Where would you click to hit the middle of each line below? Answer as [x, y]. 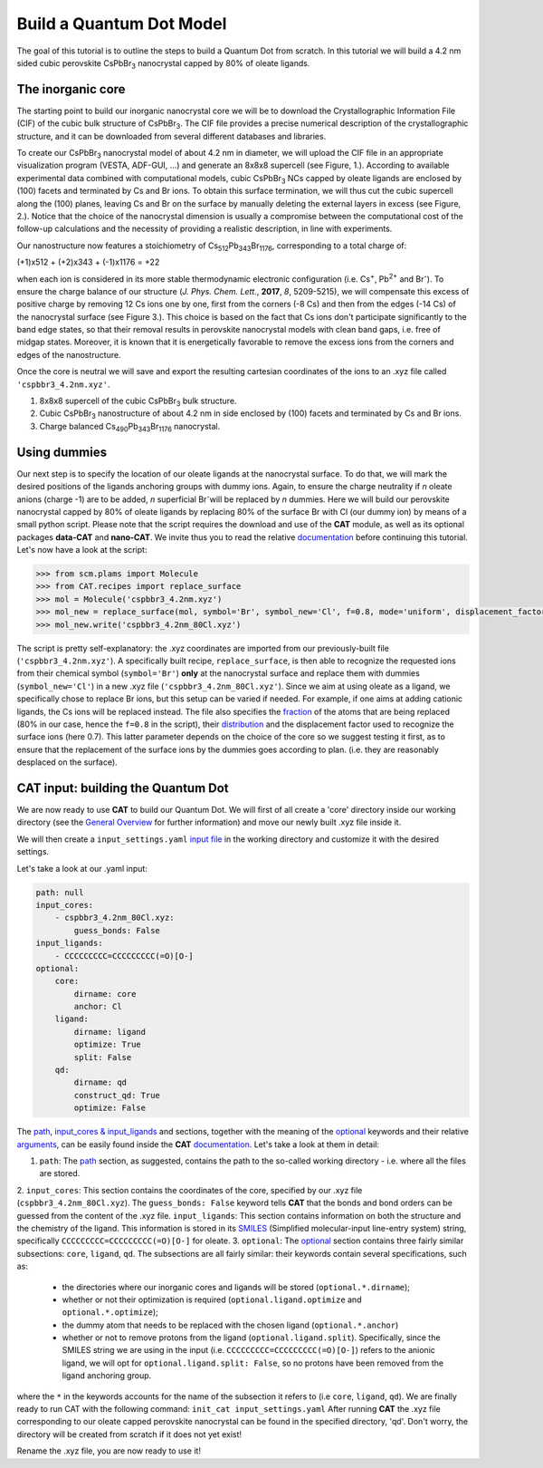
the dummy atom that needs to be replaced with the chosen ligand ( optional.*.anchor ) [230, 1325]
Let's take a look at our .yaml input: [82, 868]
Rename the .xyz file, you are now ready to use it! [109, 1451]
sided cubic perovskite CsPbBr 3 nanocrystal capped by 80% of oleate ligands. [163, 64]
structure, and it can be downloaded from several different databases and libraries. [171, 136]
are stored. [60, 1173]
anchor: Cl [98, 1007]
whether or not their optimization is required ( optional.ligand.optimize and [212, 1299]
